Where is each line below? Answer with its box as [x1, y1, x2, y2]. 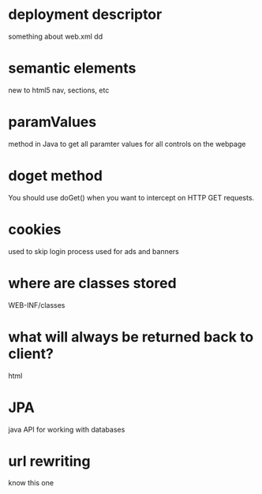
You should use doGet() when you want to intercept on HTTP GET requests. [8, 193, 255, 202]
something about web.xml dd [8, 32, 103, 41]
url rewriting [8, 452, 91, 470]
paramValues [8, 113, 97, 131]
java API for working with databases [8, 425, 125, 434]
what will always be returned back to [8, 327, 254, 346]
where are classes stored [8, 274, 177, 292]
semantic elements [8, 59, 137, 77]
